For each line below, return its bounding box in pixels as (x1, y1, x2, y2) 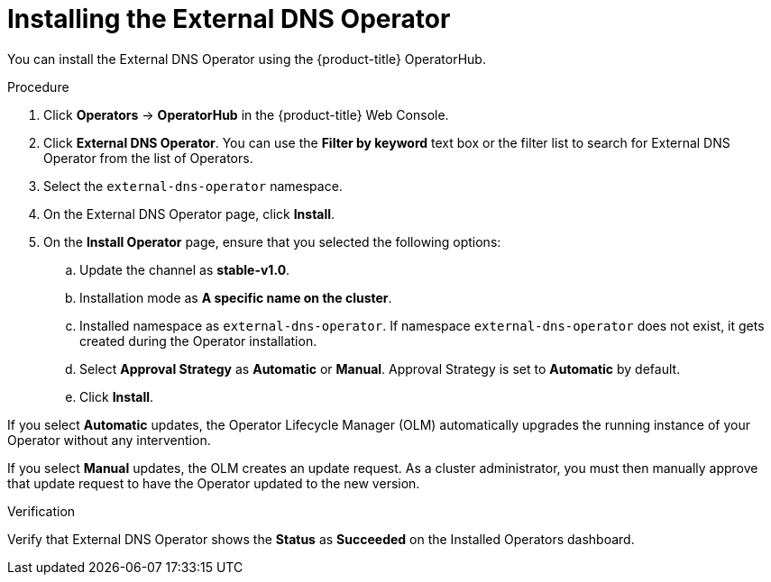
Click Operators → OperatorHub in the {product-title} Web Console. (43, 106, 449, 123)
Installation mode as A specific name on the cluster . (79, 289, 392, 305)
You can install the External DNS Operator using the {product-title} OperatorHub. (7, 50, 486, 67)
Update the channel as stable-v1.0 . (79, 261, 290, 277)
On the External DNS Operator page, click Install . (43, 205, 335, 222)
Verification (7, 503, 76, 519)
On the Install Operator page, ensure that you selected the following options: (43, 233, 501, 250)
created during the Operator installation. (79, 332, 317, 349)
